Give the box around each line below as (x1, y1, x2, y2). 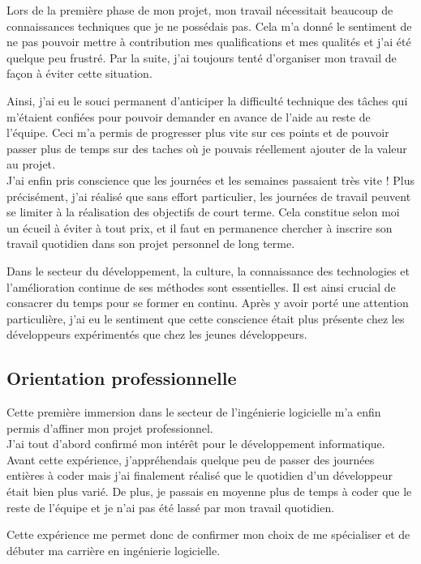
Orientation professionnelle (6, 365, 237, 391)
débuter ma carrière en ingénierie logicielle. (6, 541, 221, 558)
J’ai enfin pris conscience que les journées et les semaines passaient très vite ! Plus (6, 171, 415, 188)
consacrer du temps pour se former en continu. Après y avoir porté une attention (6, 294, 409, 311)
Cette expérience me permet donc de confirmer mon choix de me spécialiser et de (6, 526, 410, 543)
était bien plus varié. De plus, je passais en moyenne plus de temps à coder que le (6, 483, 412, 500)
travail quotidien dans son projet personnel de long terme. (6, 235, 295, 252)
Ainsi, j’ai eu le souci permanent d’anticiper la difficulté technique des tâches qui (6, 92, 408, 109)
